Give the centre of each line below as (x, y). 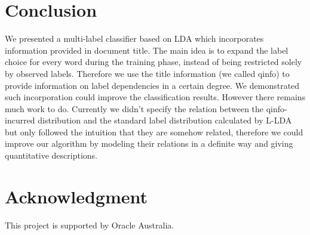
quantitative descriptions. (51, 155)
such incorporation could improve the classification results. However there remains (155, 97)
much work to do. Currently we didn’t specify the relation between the (134, 108)
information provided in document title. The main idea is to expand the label (147, 50)
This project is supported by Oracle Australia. (90, 225)
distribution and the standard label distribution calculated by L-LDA (165, 120)
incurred (20, 120)
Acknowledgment (76, 196)
